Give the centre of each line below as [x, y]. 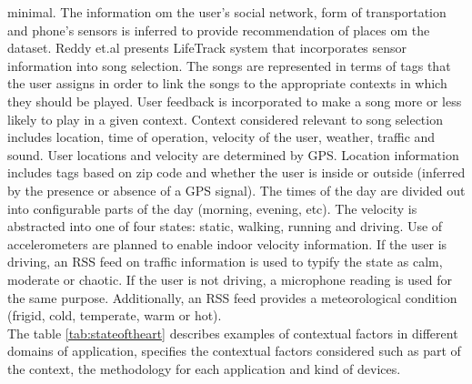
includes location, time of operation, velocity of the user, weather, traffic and [221, 137]
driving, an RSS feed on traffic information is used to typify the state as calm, [225, 262]
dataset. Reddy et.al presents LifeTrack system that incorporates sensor [207, 48]
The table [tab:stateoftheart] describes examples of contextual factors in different [233, 333]
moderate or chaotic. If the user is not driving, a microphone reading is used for [230, 279]
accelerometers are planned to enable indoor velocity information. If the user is [227, 243]
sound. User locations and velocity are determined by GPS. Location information [233, 154]
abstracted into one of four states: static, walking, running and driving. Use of [225, 226]
